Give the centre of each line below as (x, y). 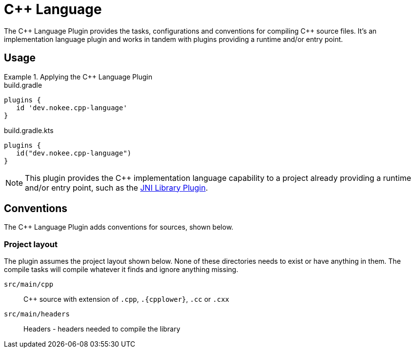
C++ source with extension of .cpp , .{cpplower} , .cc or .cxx (127, 299)
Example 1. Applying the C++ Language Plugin (78, 77)
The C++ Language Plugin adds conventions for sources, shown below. (119, 227)
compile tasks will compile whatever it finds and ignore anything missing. (121, 270)
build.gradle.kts (29, 130)
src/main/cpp (29, 284)
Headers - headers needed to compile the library (102, 329)
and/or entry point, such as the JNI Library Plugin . (117, 187)
